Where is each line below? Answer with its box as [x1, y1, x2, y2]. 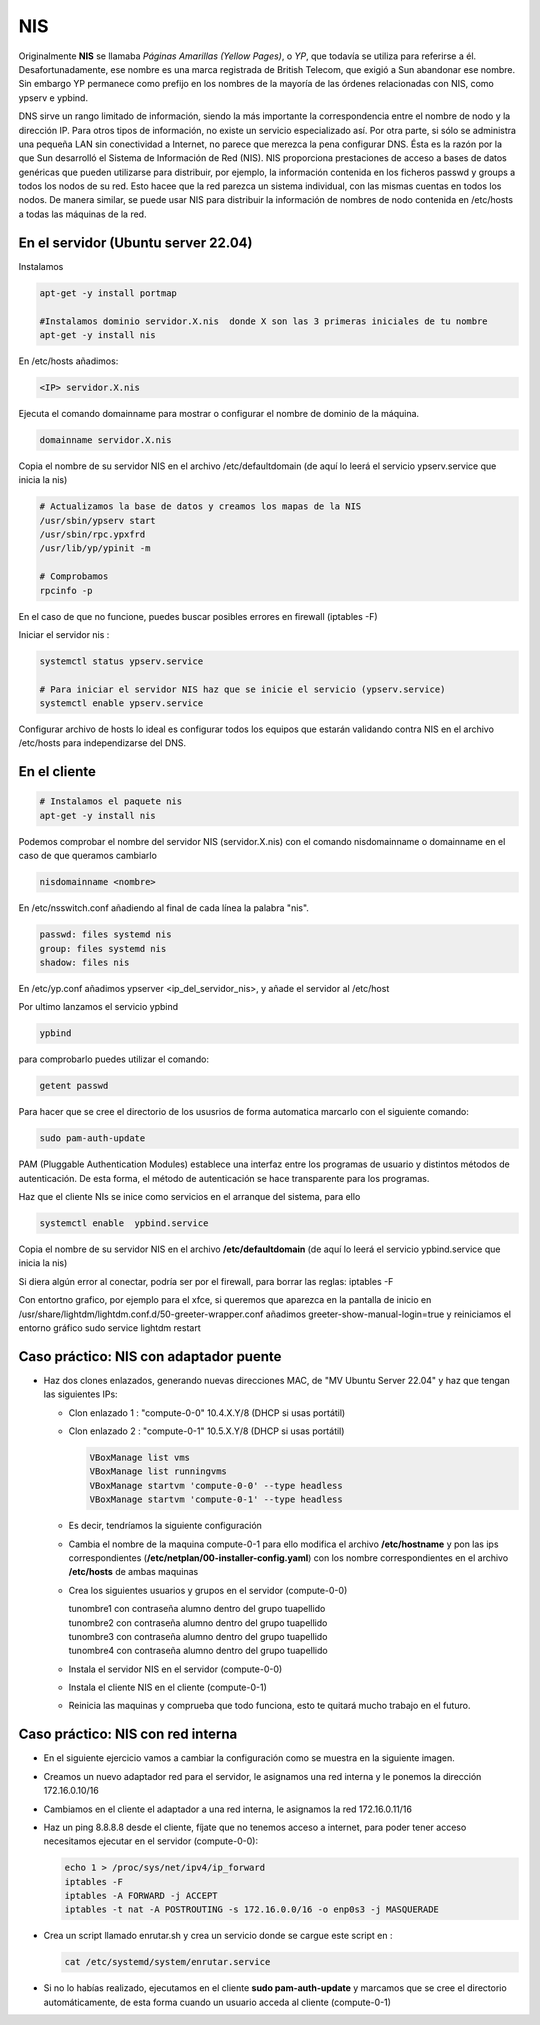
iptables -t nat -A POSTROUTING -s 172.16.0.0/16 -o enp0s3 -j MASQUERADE [64, 1904, 440, 1915]
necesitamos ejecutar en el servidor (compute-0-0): [43, 1835, 259, 1847]
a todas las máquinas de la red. [18, 208, 147, 220]
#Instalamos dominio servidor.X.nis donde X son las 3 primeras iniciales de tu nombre [39, 315, 489, 327]
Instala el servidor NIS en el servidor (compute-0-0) [68, 1663, 283, 1675]
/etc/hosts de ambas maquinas [68, 1566, 199, 1578]
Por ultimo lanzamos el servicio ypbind [18, 1001, 179, 1013]
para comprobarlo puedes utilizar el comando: [18, 1053, 210, 1065]
